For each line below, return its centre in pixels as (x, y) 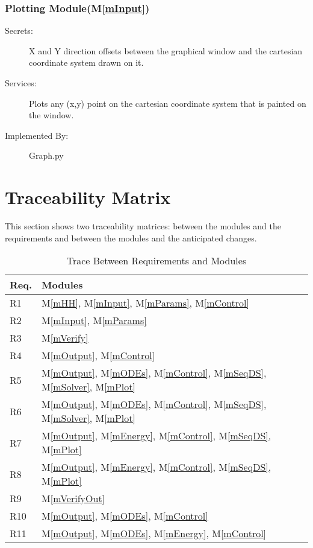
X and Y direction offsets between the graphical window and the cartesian (166, 50)
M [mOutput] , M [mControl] (98, 355)
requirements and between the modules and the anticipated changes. (131, 237)
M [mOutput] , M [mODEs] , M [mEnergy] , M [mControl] (154, 534)
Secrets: (19, 30)
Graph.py (46, 155)
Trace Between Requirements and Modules (156, 261)
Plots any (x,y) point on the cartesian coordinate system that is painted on (168, 103)
